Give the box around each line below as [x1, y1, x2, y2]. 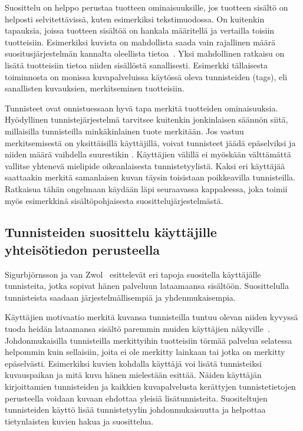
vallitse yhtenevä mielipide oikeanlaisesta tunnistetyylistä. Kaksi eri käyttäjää [5, 159, 285, 172]
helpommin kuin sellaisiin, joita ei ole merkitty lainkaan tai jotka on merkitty [5, 346, 285, 358]
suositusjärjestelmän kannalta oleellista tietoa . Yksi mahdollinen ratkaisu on [5, 47, 285, 60]
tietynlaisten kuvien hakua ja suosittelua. [5, 414, 154, 427]
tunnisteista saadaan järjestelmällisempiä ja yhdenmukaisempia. [5, 291, 236, 303]
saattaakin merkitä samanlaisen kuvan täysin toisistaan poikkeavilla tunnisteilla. [5, 171, 295, 183]
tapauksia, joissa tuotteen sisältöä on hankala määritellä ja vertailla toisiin [5, 24, 275, 37]
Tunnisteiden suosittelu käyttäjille [5, 223, 217, 241]
